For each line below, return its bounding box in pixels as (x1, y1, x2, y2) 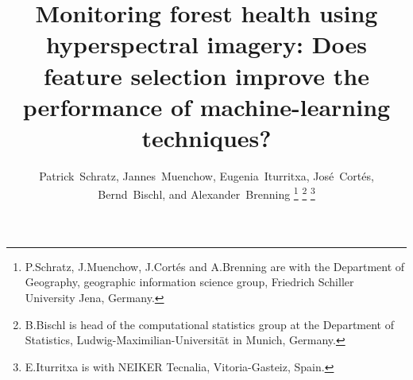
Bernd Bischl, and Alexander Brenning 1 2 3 (98, 184, 315, 203)
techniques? (141, 121, 272, 153)
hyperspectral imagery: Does (46, 28, 367, 60)
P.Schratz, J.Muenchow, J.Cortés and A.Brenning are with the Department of (25, 258, 405, 274)
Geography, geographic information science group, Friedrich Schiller (25, 273, 354, 290)
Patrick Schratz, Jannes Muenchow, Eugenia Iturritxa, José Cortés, (39, 167, 374, 184)
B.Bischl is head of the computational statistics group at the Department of (25, 316, 394, 332)
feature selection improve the (44, 59, 369, 91)
